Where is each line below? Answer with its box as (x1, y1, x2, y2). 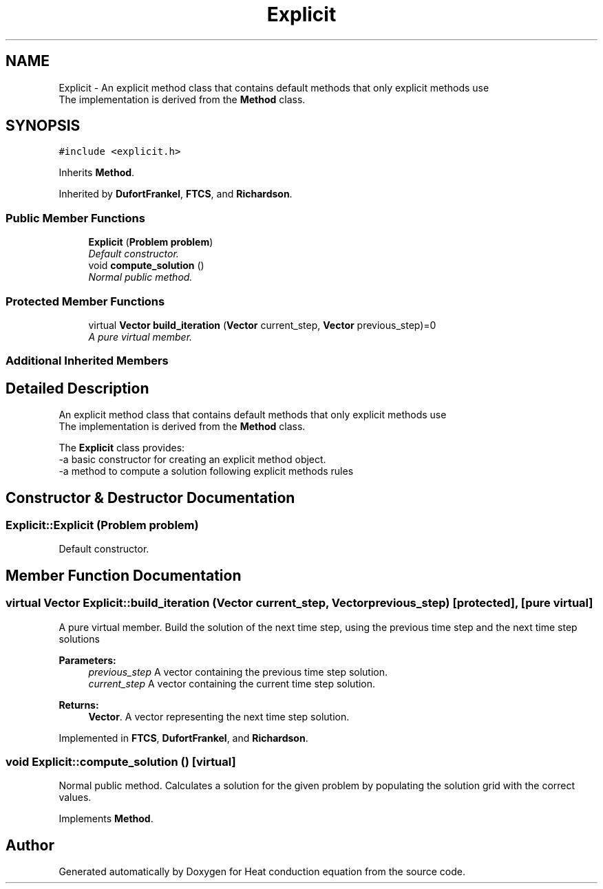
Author (6, 836, 54, 854)
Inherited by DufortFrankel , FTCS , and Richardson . (59, 188, 293, 200)
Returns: (59, 698, 99, 711)
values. (59, 791, 92, 804)
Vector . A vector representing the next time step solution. (88, 710, 350, 722)
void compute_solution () (88, 259, 204, 272)
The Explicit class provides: (59, 442, 185, 454)
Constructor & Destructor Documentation (6, 489, 295, 506)
